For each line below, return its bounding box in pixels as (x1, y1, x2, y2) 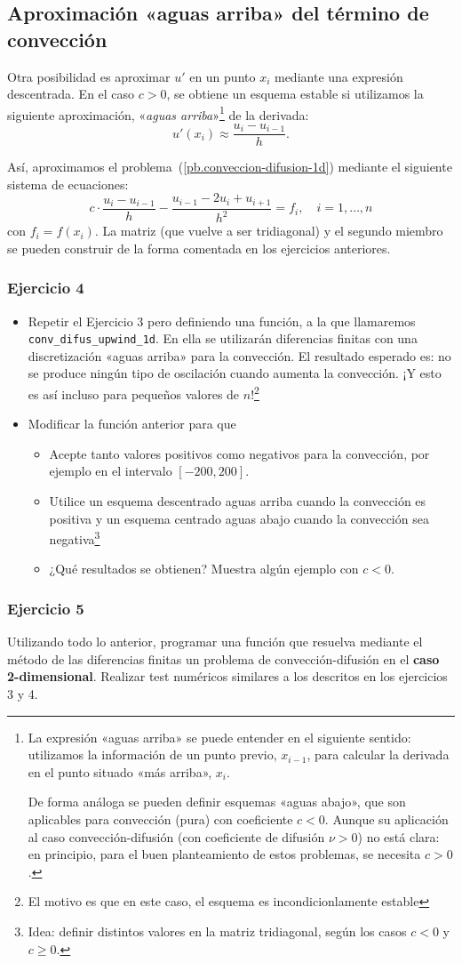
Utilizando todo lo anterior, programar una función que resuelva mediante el (7, 632, 423, 651)
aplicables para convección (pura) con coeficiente (28, 809, 293, 828)
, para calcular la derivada (307, 745, 450, 764)
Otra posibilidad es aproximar (7, 67, 171, 85)
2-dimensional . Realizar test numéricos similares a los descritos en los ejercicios (7, 667, 448, 686)
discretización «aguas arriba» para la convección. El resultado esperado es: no (28, 346, 451, 365)
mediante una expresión (274, 67, 403, 85)
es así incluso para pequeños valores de (28, 384, 240, 403)
